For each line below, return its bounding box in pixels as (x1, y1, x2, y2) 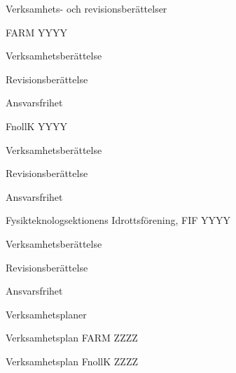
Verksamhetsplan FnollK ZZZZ (6, 353, 139, 368)
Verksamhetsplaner (6, 307, 87, 321)
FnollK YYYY (6, 118, 68, 133)
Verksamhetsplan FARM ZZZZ (6, 330, 138, 345)
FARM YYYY (6, 24, 67, 39)
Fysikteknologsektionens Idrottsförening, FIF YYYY (6, 213, 231, 227)
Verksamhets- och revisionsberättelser (6, 1, 167, 15)
